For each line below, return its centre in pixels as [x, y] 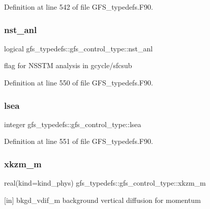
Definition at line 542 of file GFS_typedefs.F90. [79, 7]
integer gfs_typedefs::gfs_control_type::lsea [73, 124]
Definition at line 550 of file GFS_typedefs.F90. [79, 82]
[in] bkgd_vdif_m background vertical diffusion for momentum [102, 200]
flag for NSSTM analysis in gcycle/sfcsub [68, 65]
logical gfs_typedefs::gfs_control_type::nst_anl [79, 48]
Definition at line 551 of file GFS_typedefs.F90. [79, 141]
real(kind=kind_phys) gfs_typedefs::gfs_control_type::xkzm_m [105, 183]
